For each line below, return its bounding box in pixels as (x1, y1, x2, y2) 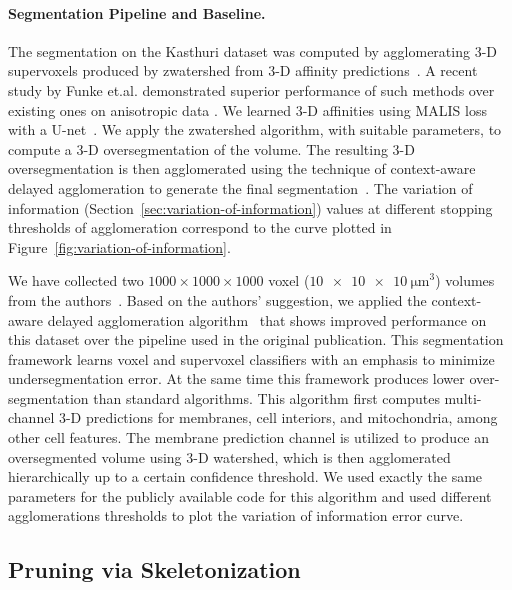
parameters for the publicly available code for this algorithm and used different (8, 485, 492, 506)
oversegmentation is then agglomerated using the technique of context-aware (8, 158, 476, 179)
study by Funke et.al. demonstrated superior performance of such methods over (8, 79, 495, 100)
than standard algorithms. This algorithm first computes (93, 387, 440, 408)
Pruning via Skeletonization (8, 554, 301, 585)
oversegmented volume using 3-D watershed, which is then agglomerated (8, 446, 451, 467)
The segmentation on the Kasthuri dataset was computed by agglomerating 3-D (8, 40, 497, 61)
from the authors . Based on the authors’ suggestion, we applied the (8, 289, 427, 310)
